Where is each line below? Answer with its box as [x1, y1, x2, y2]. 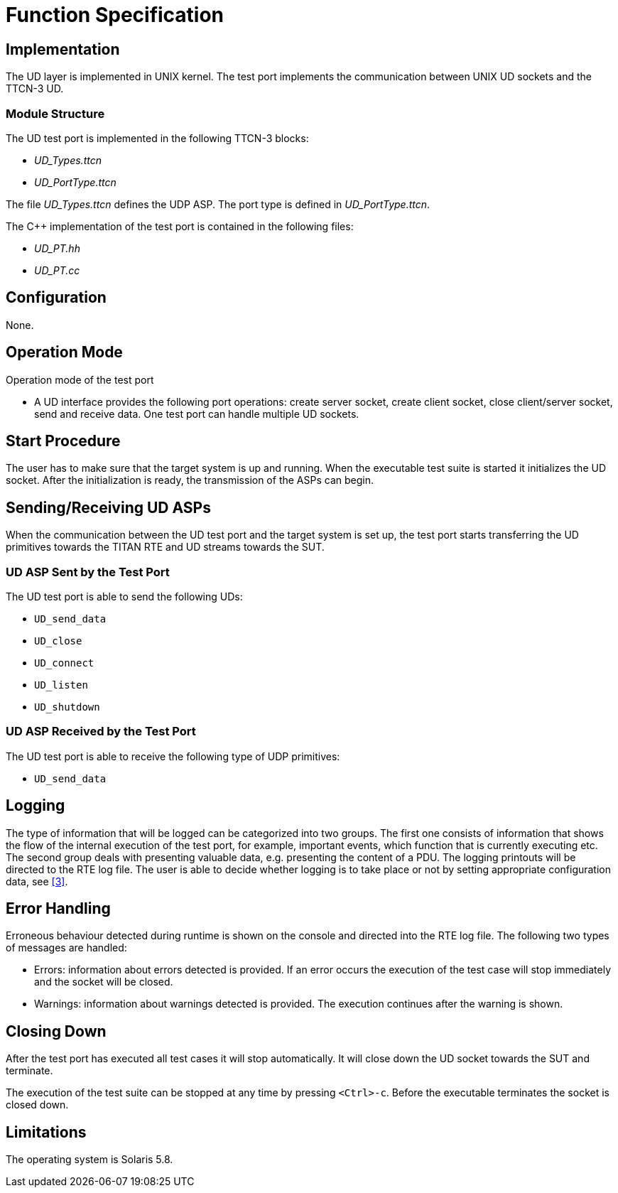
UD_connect [34, 657, 94, 669]
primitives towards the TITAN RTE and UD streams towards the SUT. [6, 541, 325, 554]
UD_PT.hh [34, 242, 80, 254]
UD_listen [34, 679, 88, 691]
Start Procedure [6, 432, 121, 450]
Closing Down [6, 1022, 107, 1040]
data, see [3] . [6, 875, 68, 887]
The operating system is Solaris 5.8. [6, 1153, 173, 1166]
